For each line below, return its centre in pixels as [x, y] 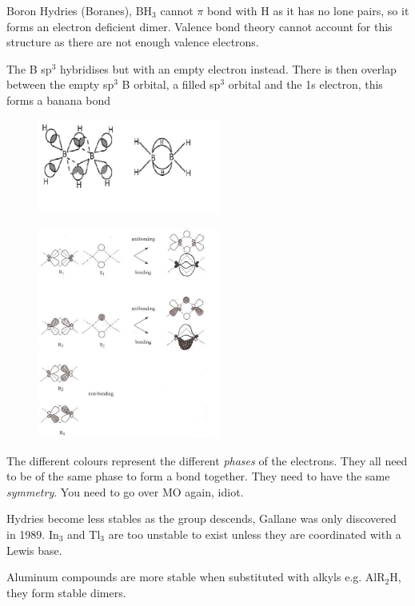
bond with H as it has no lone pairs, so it [308, 10]
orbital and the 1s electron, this [305, 84]
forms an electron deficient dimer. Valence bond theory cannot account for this [200, 26]
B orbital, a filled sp [171, 84]
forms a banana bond [59, 100]
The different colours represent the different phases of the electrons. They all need [207, 460]
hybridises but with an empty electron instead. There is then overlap [228, 68]
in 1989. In [33, 534]
